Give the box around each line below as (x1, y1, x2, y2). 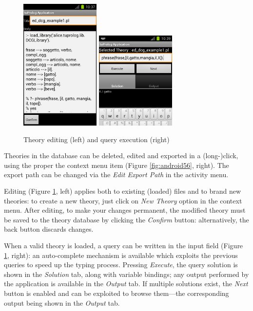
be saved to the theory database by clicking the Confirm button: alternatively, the (4, 214, 249, 224)
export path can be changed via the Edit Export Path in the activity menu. (4, 169, 229, 180)
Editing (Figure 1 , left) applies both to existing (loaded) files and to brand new (4, 185, 241, 196)
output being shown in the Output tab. (4, 297, 120, 308)
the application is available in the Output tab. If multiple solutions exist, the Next (4, 278, 248, 289)
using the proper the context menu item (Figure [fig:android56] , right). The (4, 160, 229, 170)
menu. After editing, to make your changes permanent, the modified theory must (4, 205, 246, 215)
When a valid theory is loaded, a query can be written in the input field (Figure (4, 240, 243, 250)
